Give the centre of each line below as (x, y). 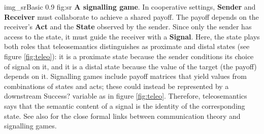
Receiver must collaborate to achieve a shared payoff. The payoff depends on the (131, 16)
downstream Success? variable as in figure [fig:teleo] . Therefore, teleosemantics (126, 96)
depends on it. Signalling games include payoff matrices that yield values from (125, 76)
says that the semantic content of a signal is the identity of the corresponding (125, 105)
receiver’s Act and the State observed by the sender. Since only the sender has (128, 27)
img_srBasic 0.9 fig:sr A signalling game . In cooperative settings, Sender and (130, 7)
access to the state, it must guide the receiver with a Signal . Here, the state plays (132, 36)
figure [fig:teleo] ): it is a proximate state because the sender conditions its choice (129, 56)
